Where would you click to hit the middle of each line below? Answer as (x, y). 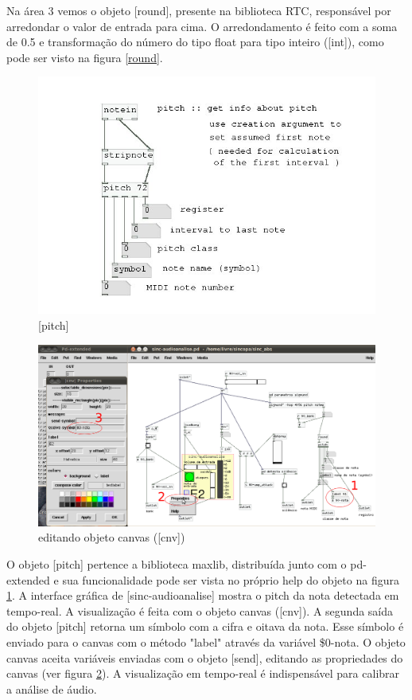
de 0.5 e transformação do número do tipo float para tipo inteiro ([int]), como (195, 42)
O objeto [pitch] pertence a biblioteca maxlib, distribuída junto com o (177, 564)
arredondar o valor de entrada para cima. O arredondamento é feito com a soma (202, 26)
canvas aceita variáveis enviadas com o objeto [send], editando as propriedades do (205, 657)
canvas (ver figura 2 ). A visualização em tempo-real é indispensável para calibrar (203, 673)
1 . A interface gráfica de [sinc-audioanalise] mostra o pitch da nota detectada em (203, 595)
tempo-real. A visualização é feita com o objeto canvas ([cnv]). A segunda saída (200, 610)
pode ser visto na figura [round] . (85, 57)
